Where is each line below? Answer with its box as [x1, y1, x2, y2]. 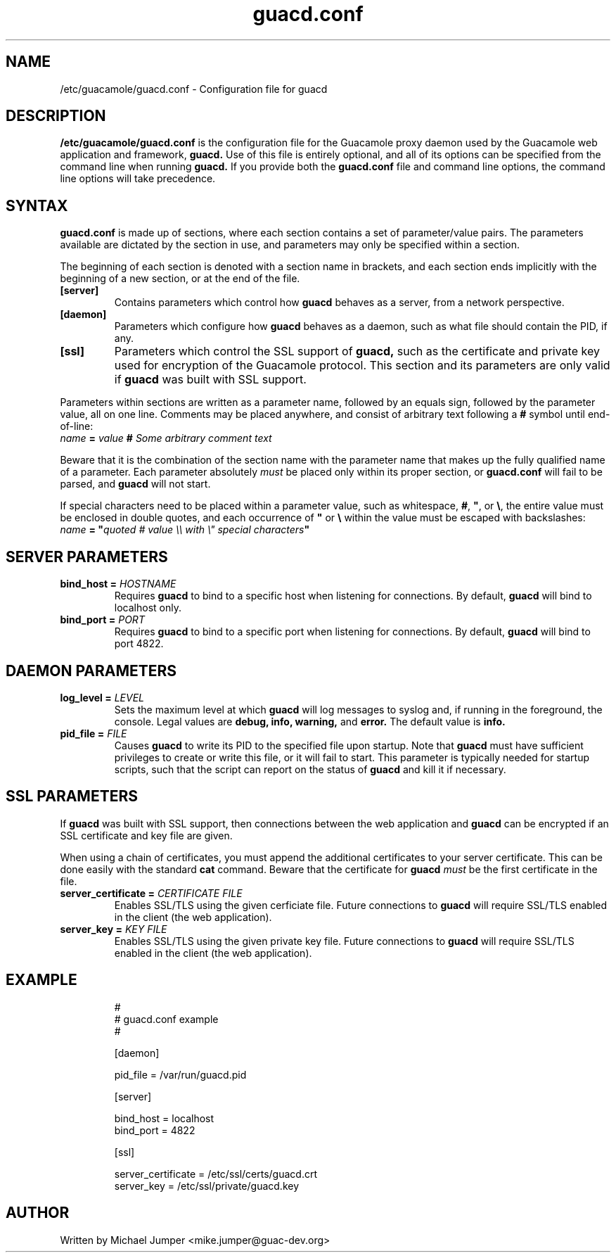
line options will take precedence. [60, 172, 216, 185]
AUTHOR [6, 1204, 70, 1222]
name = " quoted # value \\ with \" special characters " [60, 523, 310, 536]
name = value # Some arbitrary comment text [60, 432, 272, 445]
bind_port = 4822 [114, 1124, 195, 1136]
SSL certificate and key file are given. [60, 829, 233, 841]
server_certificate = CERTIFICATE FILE [60, 887, 243, 899]
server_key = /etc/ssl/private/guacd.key [114, 1179, 300, 1192]
